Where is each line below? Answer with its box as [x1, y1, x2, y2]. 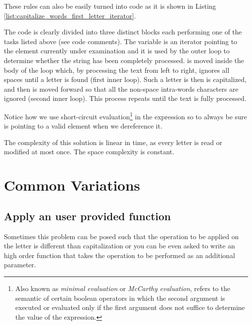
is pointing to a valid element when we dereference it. [4, 121, 162, 131]
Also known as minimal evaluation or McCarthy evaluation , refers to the [15, 283, 231, 293]
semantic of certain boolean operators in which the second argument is [15, 292, 225, 303]
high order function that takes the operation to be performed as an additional [4, 250, 235, 260]
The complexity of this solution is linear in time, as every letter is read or [4, 137, 222, 147]
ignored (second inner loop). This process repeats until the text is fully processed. [4, 93, 247, 103]
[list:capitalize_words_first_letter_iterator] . [4, 10, 136, 20]
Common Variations [4, 175, 141, 195]
